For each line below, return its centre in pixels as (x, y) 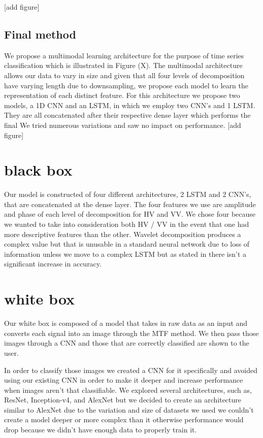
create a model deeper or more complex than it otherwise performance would (124, 419)
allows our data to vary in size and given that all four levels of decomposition (124, 75)
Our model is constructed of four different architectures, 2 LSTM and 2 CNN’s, (128, 194)
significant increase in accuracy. (53, 264)
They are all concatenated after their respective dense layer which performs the (127, 115)
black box (38, 170)
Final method (40, 34)
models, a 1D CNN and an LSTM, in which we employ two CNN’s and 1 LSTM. (130, 105)
